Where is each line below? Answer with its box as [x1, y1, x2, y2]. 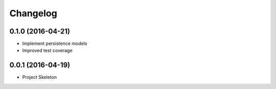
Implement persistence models [22, 41, 87, 47]
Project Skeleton [22, 74, 57, 80]
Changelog [9, 8, 57, 19]
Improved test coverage [22, 47, 73, 53]
